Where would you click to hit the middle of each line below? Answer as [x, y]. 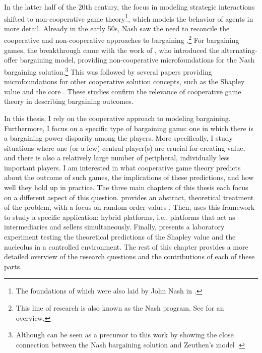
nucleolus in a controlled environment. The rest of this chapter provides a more [126, 246]
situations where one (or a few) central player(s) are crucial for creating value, [125, 148]
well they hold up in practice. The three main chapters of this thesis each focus [126, 187]
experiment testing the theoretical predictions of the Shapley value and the [120, 237]
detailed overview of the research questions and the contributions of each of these [129, 256]
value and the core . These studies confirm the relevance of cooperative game [123, 91]
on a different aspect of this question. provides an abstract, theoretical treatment [129, 197]
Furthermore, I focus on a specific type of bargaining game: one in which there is [129, 128]
